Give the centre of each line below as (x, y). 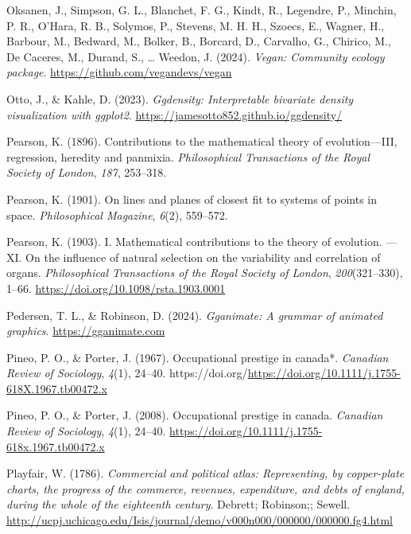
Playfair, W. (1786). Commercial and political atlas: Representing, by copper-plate (205, 473)
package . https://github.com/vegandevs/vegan (119, 72)
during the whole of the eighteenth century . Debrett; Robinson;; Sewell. (178, 504)
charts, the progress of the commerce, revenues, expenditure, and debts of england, (206, 488)
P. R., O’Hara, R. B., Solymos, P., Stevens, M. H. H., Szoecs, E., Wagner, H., (196, 25)
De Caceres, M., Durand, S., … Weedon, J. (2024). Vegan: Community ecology (196, 56)
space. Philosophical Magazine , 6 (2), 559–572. (117, 214)
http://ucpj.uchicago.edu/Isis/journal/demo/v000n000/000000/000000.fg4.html (200, 520)
